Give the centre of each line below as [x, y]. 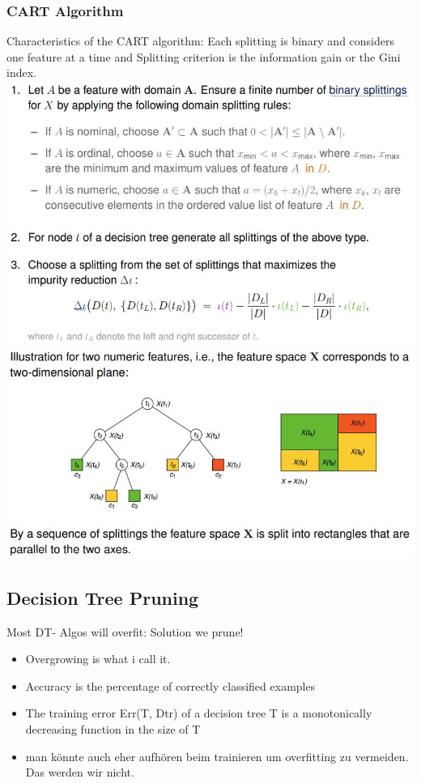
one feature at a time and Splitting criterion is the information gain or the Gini [204, 56]
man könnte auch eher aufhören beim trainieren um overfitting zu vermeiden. [217, 756]
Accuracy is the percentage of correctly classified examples [170, 685]
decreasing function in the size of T [113, 729]
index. [21, 72]
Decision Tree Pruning [103, 597]
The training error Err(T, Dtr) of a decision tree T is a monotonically [199, 713]
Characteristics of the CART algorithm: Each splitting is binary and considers [201, 41]
